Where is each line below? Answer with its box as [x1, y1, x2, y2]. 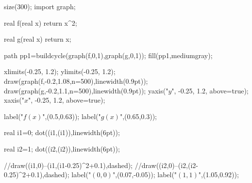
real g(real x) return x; [4, 34, 71, 44]
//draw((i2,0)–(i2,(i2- [134, 160, 199, 170]
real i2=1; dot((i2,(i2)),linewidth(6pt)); [4, 143, 120, 153]
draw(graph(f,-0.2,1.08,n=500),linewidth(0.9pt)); [4, 76, 148, 86]
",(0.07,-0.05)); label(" [112, 169, 177, 180]
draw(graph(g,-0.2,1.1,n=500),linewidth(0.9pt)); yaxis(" [4, 85, 168, 95]
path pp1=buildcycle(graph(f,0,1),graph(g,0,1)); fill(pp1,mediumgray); [4, 50, 213, 60]
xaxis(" [4, 95, 24, 105]
